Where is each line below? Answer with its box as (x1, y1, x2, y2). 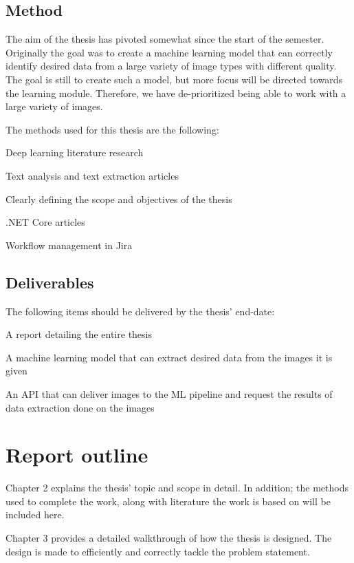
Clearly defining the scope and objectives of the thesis (5, 191, 232, 206)
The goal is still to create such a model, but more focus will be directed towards (5, 72, 343, 86)
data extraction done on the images (5, 400, 155, 414)
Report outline (5, 440, 148, 469)
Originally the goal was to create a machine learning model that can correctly (5, 45, 333, 59)
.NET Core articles (5, 215, 85, 229)
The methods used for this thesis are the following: (5, 122, 219, 136)
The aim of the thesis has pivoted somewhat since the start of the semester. (5, 32, 324, 46)
